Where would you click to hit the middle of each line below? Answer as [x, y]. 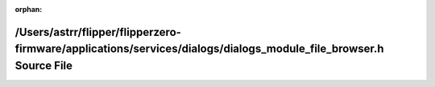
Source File [43, 65]
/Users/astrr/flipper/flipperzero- [98, 32]
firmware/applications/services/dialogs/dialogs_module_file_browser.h [199, 49]
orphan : [29, 9]
